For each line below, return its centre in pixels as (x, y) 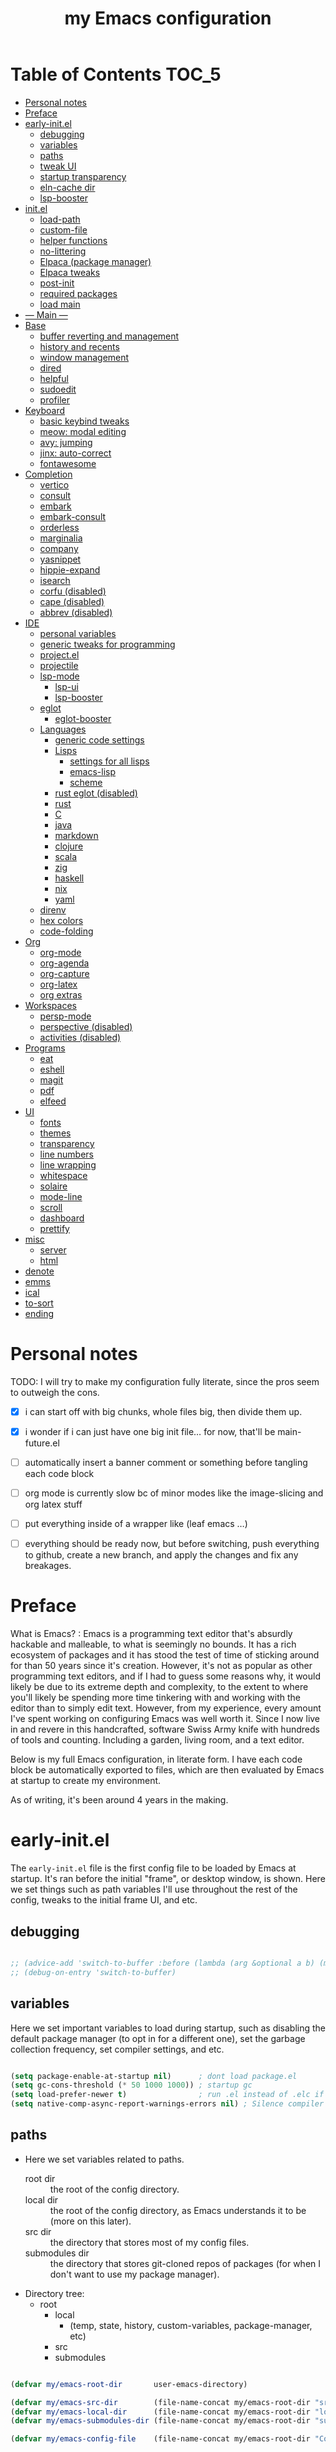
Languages (63, 729)
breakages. (48, 1566)
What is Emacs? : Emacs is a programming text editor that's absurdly (151, 1634)
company (59, 548)
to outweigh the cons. (55, 1392)
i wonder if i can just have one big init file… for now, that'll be (150, 1431)
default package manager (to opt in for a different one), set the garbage (158, 2038)
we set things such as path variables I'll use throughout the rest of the (154, 1889)
